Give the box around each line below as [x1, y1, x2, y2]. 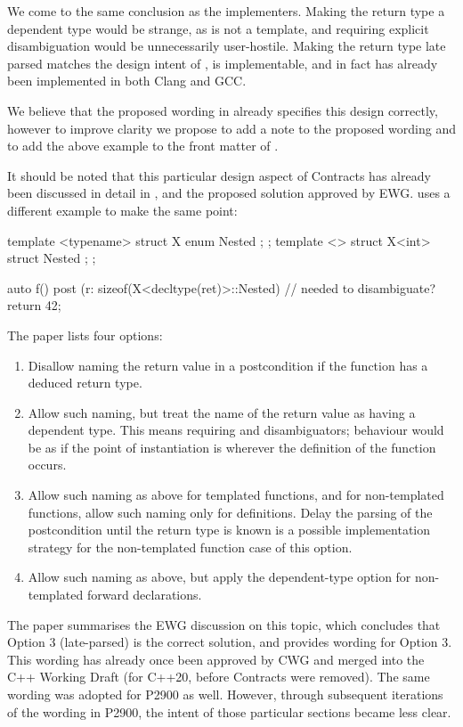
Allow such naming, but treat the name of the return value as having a [28, 403, 416, 421]
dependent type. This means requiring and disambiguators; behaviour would [28, 421, 444, 439]
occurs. [28, 455, 67, 474]
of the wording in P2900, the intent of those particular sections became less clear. [7, 702, 451, 721]
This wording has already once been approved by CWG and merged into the [7, 649, 425, 668]
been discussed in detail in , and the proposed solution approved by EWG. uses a [7, 184, 451, 202]
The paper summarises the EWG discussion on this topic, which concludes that [7, 615, 441, 633]
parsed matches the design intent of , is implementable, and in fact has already [7, 53, 438, 72]
